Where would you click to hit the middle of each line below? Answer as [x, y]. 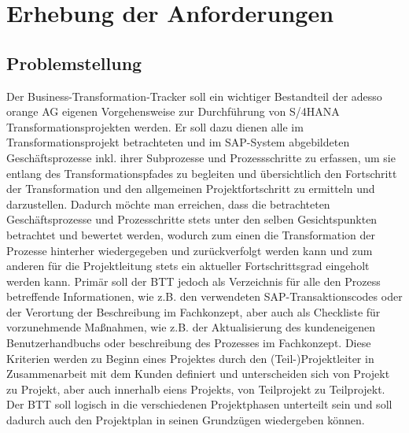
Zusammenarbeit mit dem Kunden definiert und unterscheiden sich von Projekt [198, 374]
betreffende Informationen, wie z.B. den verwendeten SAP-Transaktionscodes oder [204, 296]
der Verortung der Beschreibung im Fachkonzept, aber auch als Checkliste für [193, 311]
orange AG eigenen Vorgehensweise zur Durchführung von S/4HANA [173, 111]
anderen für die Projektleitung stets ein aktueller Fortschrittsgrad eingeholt [188, 266]
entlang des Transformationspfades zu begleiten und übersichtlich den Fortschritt [202, 173]
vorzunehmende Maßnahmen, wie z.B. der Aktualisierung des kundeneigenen [191, 327]
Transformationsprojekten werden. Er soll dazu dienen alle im [155, 126]
